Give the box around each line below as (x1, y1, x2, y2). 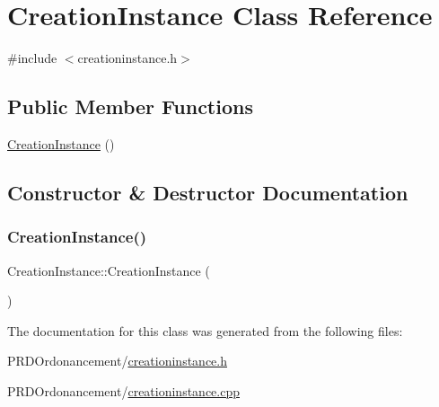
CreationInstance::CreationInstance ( (7, 261, 210, 279)
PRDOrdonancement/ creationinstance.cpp (7, 381, 240, 400)
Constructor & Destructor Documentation (7, 178, 408, 206)
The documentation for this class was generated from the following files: (7, 321, 403, 340)
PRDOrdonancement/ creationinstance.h (7, 351, 227, 370)
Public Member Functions (7, 93, 253, 120)
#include (7, 49, 57, 67)
